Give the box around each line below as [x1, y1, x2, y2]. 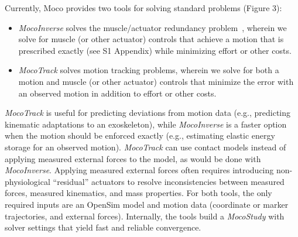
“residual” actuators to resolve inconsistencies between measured [53, 175, 285, 187]
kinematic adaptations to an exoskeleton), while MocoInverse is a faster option [5, 118, 287, 130]
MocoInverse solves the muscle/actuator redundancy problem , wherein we [18, 21, 287, 33]
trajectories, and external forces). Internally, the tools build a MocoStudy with [5, 209, 285, 222]
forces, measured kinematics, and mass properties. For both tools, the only [5, 187, 272, 199]
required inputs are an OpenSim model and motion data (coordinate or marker [5, 198, 289, 210]
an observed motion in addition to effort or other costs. [18, 87, 217, 99]
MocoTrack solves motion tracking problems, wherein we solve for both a [18, 64, 279, 76]
